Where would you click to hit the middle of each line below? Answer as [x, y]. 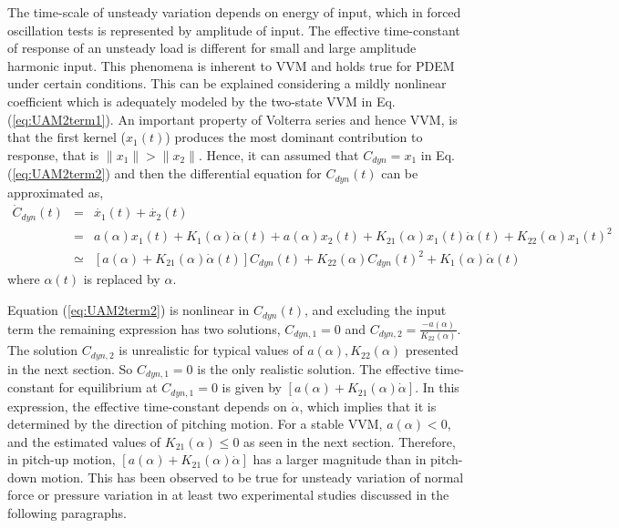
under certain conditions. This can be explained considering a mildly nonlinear [227, 83]
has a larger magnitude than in [340, 459]
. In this [437, 387]
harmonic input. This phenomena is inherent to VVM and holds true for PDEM [231, 65]
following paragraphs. [67, 513]
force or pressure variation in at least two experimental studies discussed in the [228, 495]
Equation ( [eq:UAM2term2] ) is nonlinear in [129, 310]
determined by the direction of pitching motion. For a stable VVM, [195, 424]
